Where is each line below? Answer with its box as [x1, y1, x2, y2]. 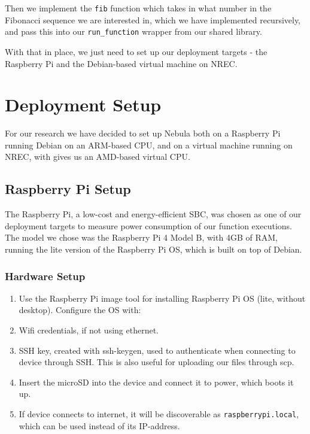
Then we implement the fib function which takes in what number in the [5, 2, 272, 14]
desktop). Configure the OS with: [19, 304, 141, 316]
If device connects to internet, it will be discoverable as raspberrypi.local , [19, 407, 299, 420]
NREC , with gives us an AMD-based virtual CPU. [5, 150, 190, 163]
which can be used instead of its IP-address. [19, 419, 180, 432]
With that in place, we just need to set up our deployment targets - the [5, 45, 268, 57]
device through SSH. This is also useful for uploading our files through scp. [19, 356, 294, 368]
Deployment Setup [5, 92, 162, 117]
